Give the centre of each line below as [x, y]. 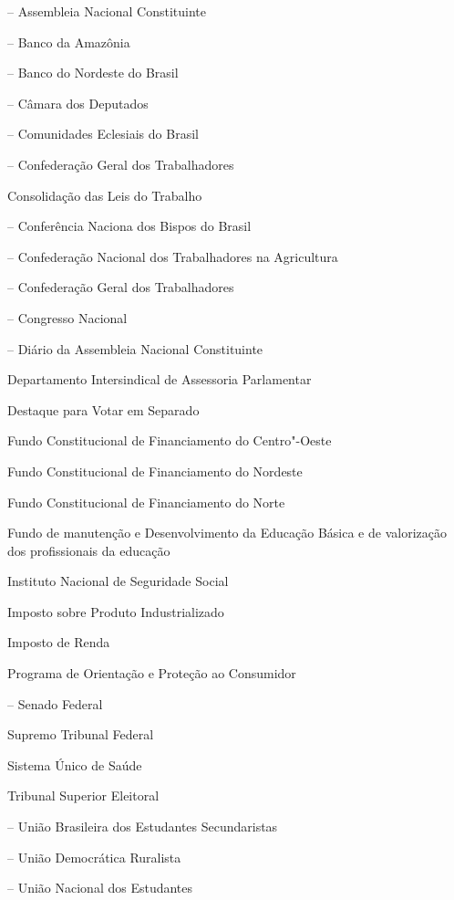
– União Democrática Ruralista [94, 857]
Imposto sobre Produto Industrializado [116, 611]
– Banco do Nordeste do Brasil [93, 73]
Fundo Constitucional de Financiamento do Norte [146, 502]
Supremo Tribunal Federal [81, 734]
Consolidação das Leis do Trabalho [105, 195]
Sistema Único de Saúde [75, 764]
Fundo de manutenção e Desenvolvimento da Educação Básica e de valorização [227, 533]
